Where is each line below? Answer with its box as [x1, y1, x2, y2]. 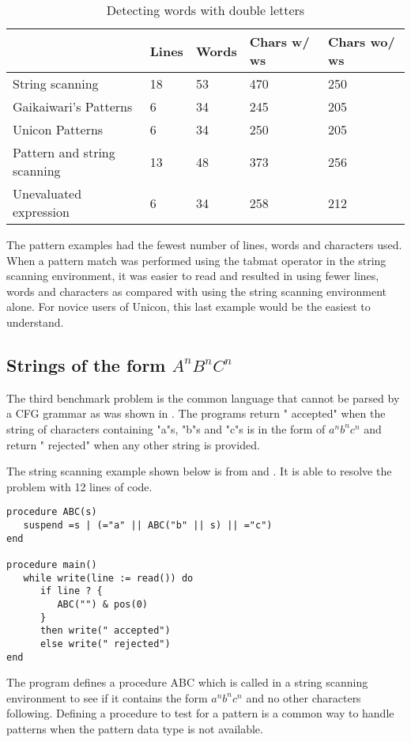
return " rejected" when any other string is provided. [6, 436, 260, 452]
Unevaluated [13, 184, 82, 203]
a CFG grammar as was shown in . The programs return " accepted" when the [6, 405, 386, 422]
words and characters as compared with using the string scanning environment [6, 282, 386, 299]
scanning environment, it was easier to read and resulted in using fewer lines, [6, 267, 379, 284]
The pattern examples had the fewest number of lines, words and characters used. [6, 237, 402, 252]
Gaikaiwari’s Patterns [13, 97, 133, 115]
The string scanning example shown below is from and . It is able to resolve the [6, 463, 392, 479]
